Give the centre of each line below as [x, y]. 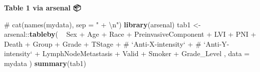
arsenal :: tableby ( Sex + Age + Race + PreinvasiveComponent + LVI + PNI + [130, 34]
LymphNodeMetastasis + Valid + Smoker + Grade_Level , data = [146, 53]
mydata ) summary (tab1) [45, 63]
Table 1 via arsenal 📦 [43, 7]
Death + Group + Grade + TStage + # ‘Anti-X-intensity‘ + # [103, 43]
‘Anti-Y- [216, 43]
